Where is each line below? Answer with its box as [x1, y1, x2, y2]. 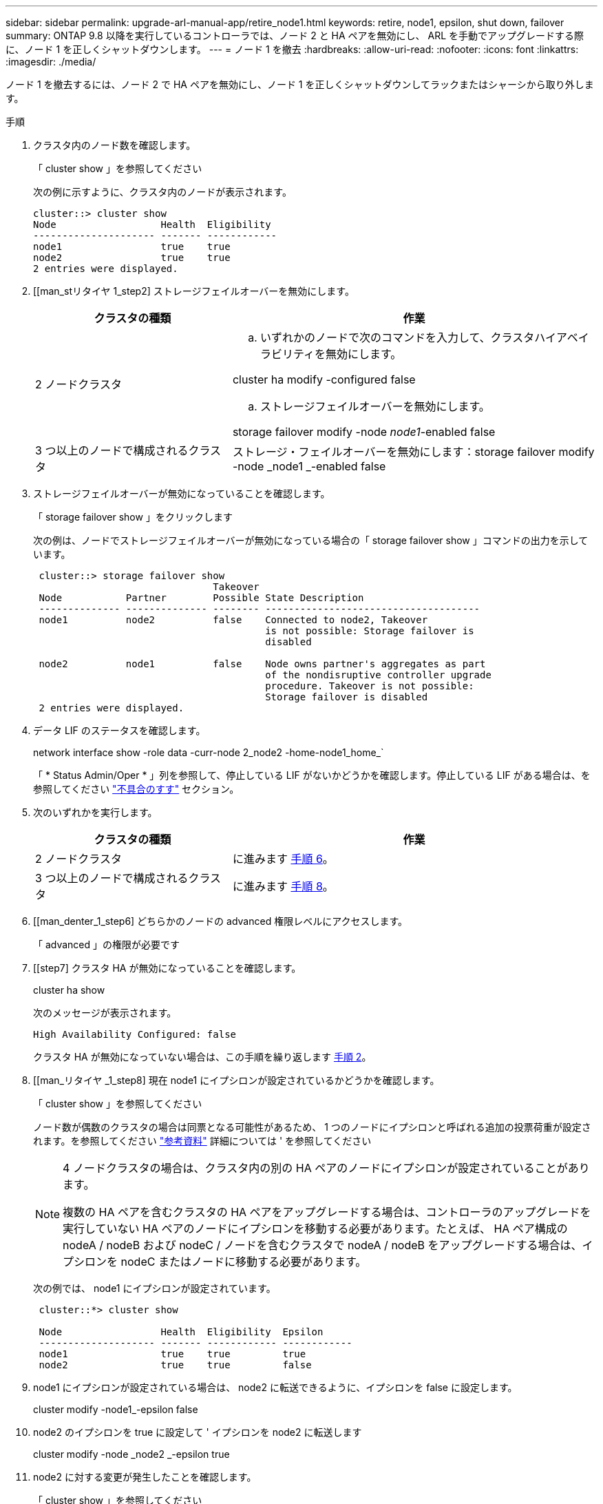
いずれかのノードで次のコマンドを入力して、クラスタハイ [260, 331, 556, 344]
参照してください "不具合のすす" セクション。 [33, 783, 240, 795]
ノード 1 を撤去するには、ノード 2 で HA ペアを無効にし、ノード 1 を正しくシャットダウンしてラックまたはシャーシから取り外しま [6, 79, 594, 90]
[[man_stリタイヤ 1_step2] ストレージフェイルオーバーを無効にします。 [33, 285, 355, 297]
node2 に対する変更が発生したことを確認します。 [33, 1471, 257, 1483]
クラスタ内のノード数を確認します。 [33, 139, 196, 151]
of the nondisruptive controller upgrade [265, 669, 491, 680]
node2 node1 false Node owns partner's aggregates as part [39, 658, 486, 669]
